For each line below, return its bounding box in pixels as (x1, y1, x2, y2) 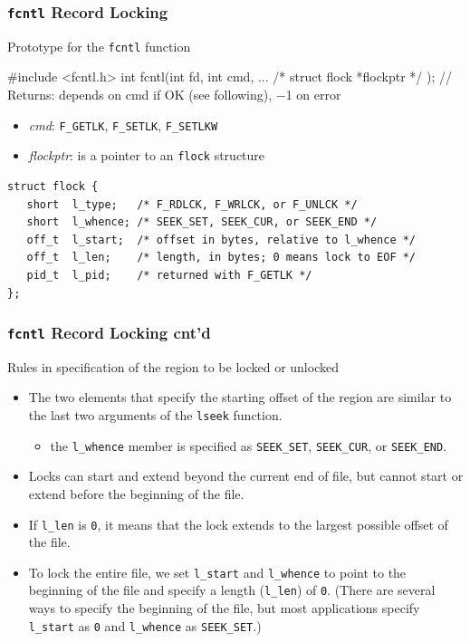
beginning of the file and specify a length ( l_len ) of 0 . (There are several (28, 580, 436, 599)
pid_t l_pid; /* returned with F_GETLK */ (26, 268, 312, 282)
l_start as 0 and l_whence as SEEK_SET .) (28, 616, 262, 635)
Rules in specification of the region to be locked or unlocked (7, 357, 339, 376)
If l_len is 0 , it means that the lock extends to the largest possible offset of (28, 514, 448, 533)
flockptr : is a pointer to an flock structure (28, 146, 265, 165)
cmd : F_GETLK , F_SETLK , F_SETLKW (28, 115, 218, 134)
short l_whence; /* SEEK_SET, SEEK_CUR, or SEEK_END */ (26, 216, 378, 229)
